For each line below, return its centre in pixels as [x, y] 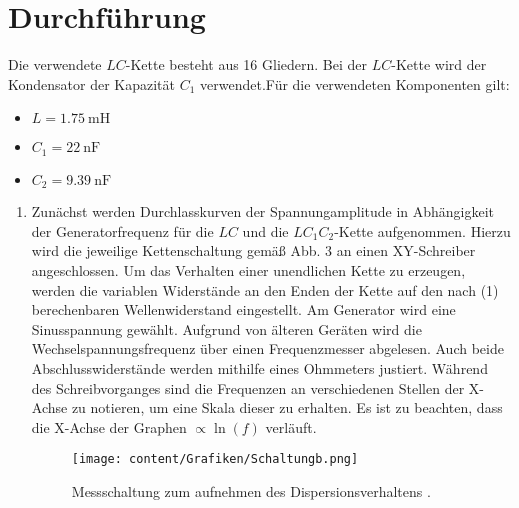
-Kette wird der [439, 64]
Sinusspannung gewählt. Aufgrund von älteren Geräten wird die [226, 328]
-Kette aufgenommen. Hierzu [422, 230]
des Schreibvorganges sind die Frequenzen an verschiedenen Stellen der [248, 387]
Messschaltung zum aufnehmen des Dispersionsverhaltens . [251, 491]
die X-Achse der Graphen [109, 426]
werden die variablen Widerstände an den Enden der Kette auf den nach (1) [265, 289]
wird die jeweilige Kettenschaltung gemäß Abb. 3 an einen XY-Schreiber [253, 250]
